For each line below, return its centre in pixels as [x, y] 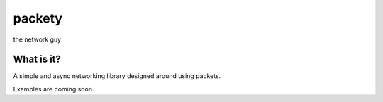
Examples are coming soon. [54, 89]
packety [38, 18]
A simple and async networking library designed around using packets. [117, 76]
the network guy [37, 39]
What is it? [37, 59]
